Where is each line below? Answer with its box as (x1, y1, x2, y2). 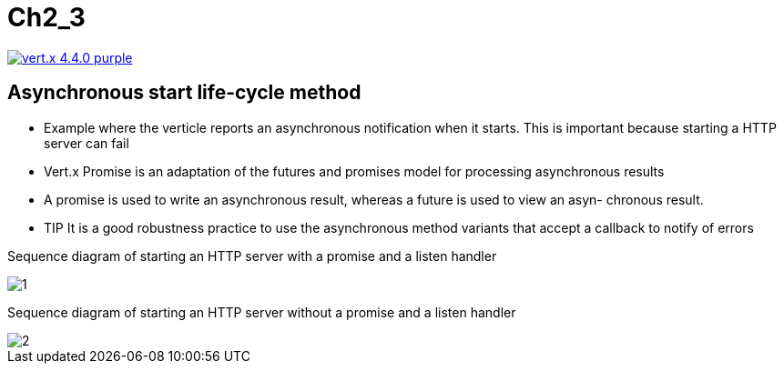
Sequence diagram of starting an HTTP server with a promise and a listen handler (7, 247, 497, 264)
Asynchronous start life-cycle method (7, 81, 361, 105)
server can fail (44, 135, 129, 151)
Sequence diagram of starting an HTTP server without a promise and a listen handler (7, 304, 516, 320)
